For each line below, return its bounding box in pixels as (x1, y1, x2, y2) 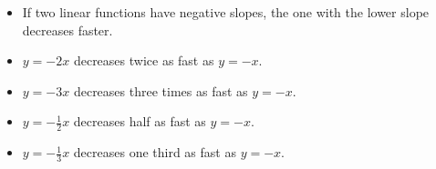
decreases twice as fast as (73, 51, 214, 70)
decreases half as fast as (73, 112, 206, 131)
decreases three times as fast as (73, 81, 248, 100)
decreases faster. (22, 20, 113, 39)
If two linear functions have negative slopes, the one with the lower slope (22, 3, 430, 21)
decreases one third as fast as (73, 143, 236, 162)
